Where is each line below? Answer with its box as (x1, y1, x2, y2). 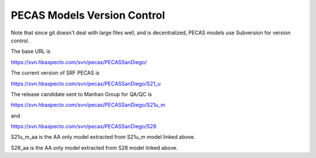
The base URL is (11, 48, 51, 55)
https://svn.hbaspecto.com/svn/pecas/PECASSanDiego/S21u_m (11, 101, 166, 108)
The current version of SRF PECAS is (11, 69, 99, 76)
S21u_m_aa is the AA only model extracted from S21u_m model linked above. (11, 134, 195, 141)
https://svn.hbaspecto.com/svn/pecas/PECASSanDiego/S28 (11, 123, 157, 130)
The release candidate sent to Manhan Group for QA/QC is (11, 90, 152, 97)
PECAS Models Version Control (11, 9, 165, 22)
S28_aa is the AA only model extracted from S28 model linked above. (11, 144, 178, 151)
